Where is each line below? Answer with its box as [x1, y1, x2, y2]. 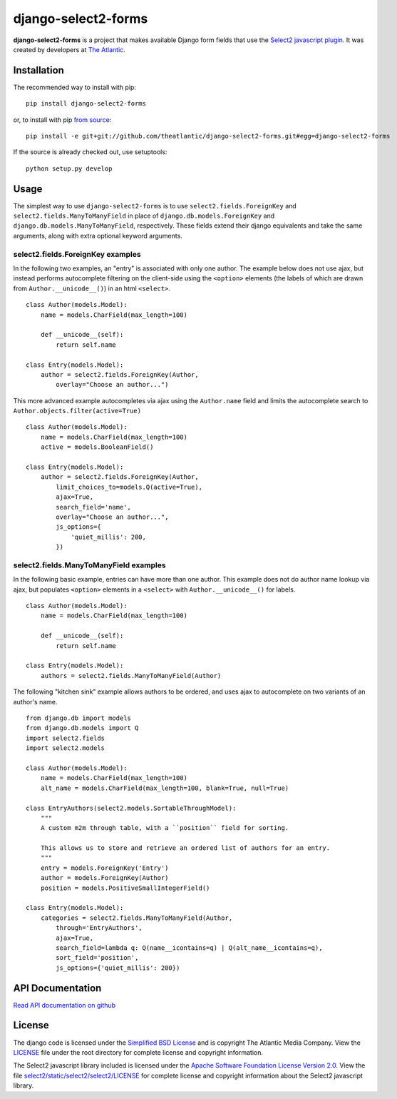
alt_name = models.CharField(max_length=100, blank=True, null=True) [40, 784, 289, 792]
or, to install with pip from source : [13, 115, 112, 124]
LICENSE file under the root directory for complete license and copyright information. [13, 1048, 264, 1056]
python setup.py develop [26, 164, 113, 173]
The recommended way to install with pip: [13, 83, 137, 91]
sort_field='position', [56, 953, 139, 962]
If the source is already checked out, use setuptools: [13, 148, 167, 156]
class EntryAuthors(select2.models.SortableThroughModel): [26, 804, 237, 812]
